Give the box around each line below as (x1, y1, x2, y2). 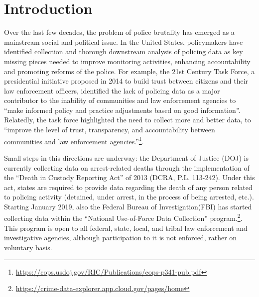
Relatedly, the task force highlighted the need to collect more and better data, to (4, 114, 251, 125)
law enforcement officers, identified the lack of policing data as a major (4, 85, 220, 96)
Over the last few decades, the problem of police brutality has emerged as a (4, 27, 235, 37)
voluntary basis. (4, 242, 52, 252)
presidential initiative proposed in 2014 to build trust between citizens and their (4, 76, 249, 86)
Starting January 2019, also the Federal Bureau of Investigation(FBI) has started (4, 201, 252, 211)
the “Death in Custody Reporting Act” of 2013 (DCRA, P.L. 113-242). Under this (4, 172, 255, 183)
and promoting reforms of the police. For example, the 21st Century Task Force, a (4, 66, 255, 76)
